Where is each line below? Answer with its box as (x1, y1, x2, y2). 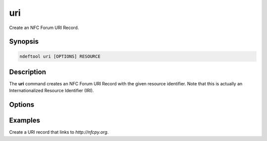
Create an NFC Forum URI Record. (9, 25, 79, 31)
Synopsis (9, 37, 39, 46)
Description (9, 68, 46, 76)
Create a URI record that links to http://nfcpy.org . (9, 129, 109, 135)
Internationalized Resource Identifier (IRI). (9, 88, 94, 94)
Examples (9, 116, 41, 125)
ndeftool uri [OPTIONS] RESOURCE (19, 53, 101, 59)
